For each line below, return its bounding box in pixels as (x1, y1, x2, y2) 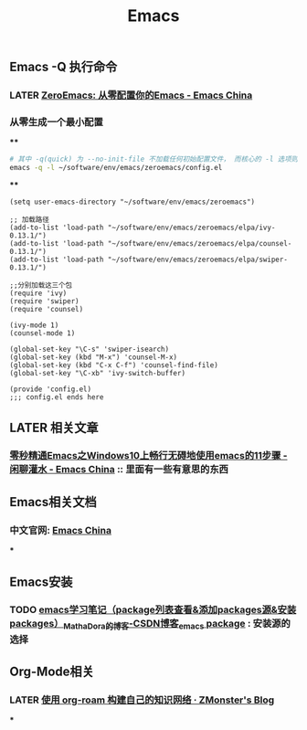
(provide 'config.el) (9, 385, 92, 394)
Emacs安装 (9, 574, 73, 589)
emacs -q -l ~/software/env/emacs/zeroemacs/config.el (9, 164, 223, 173)
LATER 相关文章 (9, 419, 99, 435)
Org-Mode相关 (9, 664, 94, 680)
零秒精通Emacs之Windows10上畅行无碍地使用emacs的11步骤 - (9, 450, 288, 462)
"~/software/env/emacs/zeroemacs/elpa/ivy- (107, 223, 276, 233)
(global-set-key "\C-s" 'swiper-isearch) (9, 344, 170, 354)
